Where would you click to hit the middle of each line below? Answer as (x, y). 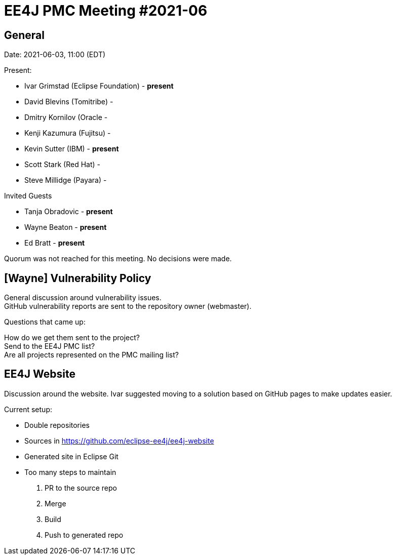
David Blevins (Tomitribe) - (69, 102)
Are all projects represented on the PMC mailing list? (91, 355)
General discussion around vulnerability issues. (83, 298)
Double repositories (57, 425)
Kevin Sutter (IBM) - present (72, 149)
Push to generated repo (84, 535)
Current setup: (28, 409)
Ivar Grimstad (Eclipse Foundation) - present (99, 86)
